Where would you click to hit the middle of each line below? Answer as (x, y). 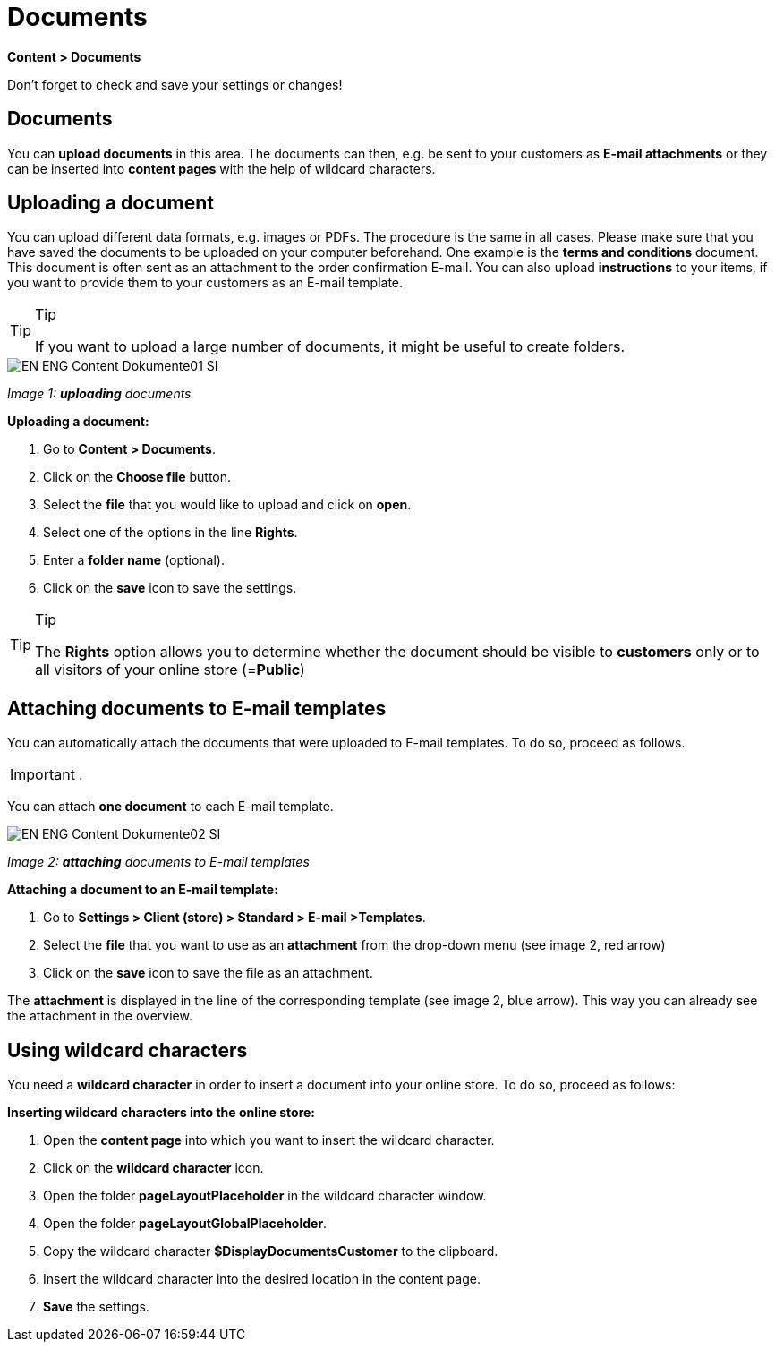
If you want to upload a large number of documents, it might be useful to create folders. (330, 347)
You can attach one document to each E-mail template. (170, 807)
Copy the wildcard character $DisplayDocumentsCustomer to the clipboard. (271, 1251)
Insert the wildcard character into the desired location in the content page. (262, 1279)
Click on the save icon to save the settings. (170, 588)
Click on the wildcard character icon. (153, 1168)
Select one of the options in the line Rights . (170, 533)
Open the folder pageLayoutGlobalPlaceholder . (185, 1224)
